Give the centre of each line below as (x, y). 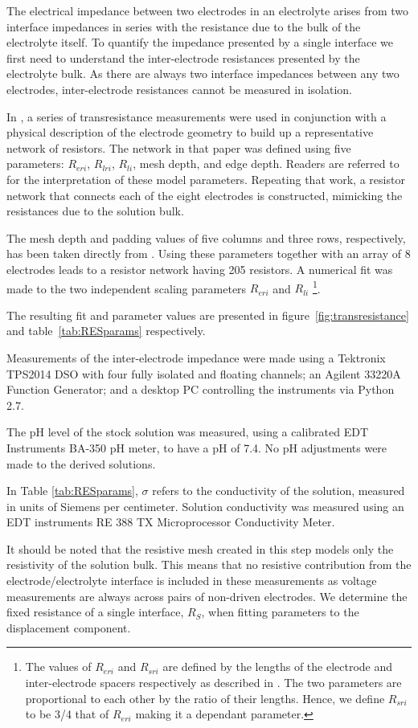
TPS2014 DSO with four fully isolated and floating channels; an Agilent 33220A (204, 373)
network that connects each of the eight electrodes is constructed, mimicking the (205, 195)
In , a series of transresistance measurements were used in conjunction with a (197, 116)
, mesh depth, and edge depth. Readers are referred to (266, 164)
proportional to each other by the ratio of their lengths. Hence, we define (205, 698)
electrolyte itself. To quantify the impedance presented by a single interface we (200, 42)
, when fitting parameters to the (280, 612)
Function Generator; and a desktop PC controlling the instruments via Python (201, 389)
